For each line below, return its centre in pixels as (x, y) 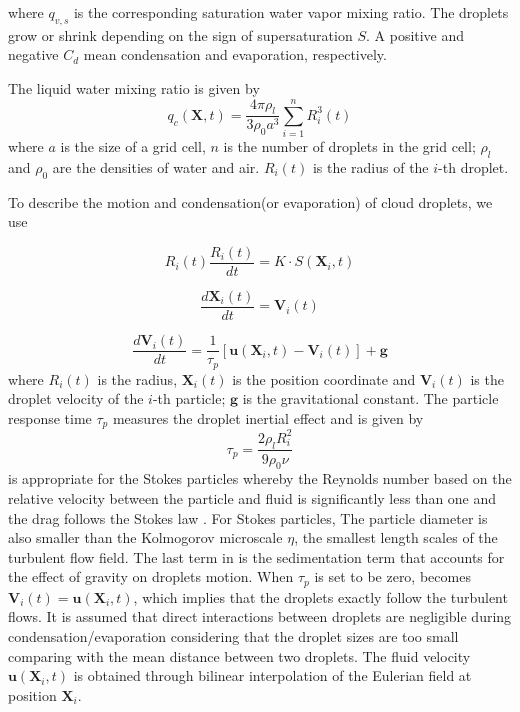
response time (50, 417)
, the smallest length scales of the (396, 537)
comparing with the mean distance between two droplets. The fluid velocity (239, 655)
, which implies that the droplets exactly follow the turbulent (320, 596)
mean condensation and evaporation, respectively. (235, 54)
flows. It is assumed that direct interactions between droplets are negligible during (260, 616)
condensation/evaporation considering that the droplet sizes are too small (233, 635)
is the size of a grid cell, (133, 146)
